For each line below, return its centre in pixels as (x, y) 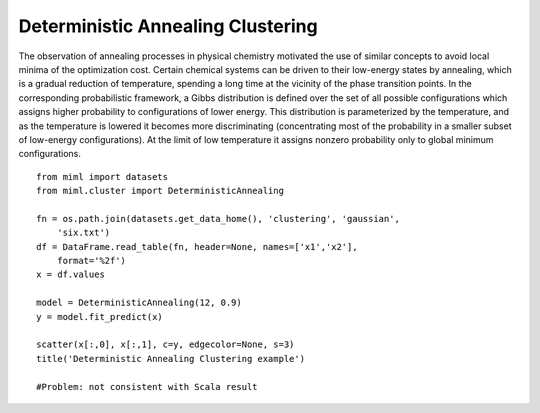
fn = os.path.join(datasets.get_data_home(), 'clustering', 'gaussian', (218, 218)
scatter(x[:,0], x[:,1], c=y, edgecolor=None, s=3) (165, 344)
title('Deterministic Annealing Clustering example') (170, 358)
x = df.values (70, 274)
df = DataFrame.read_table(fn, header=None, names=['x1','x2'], (197, 246)
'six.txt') (83, 233)
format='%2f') (91, 261)
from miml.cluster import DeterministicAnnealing (160, 191)
